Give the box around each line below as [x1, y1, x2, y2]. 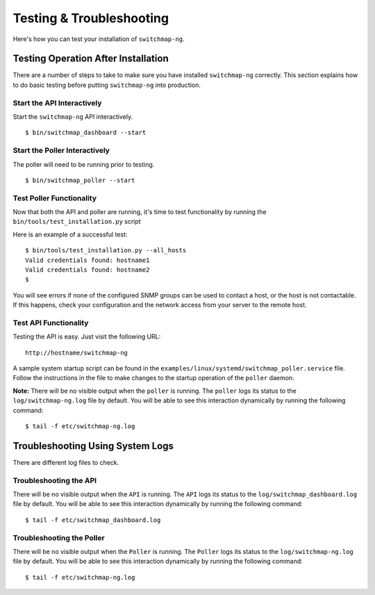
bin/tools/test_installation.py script [12, 218, 142, 226]
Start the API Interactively [12, 98, 102, 108]
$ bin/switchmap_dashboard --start [25, 129, 147, 137]
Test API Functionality [12, 318, 89, 327]
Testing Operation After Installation [12, 53, 169, 65]
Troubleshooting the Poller [12, 532, 105, 542]
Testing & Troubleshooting [12, 10, 169, 26]
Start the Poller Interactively [12, 146, 110, 156]
